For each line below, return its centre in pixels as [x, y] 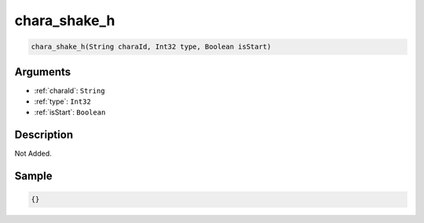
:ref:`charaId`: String [69, 90]
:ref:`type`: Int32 [63, 101]
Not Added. [33, 154]
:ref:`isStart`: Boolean [70, 112]
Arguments [43, 72]
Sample [33, 176]
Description [44, 135]
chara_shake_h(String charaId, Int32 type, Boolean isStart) [151, 47]
